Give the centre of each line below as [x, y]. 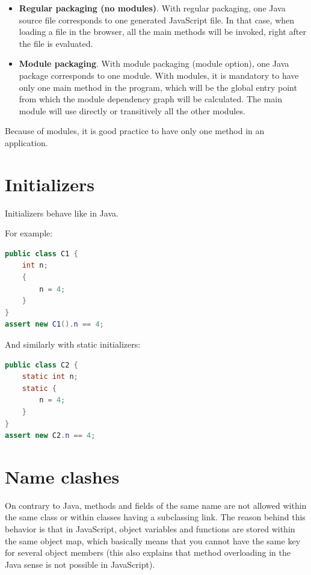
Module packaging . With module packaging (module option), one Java [154, 63]
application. [26, 142]
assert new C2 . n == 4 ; [50, 436]
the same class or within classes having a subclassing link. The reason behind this [155, 517]
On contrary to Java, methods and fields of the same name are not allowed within [156, 505]
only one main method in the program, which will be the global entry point [158, 87]
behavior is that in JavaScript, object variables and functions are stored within [150, 529]
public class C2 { [42, 365]
